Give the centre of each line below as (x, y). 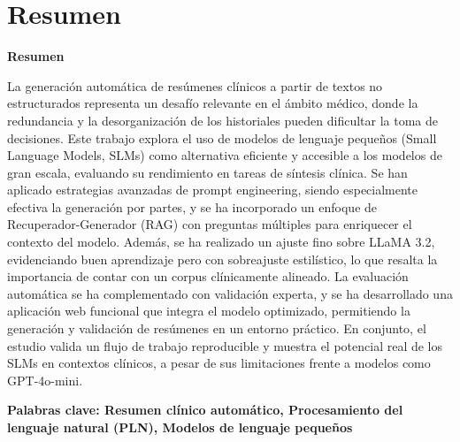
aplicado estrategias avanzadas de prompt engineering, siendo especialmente (213, 190)
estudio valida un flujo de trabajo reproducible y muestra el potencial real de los (225, 345)
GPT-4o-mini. (45, 380)
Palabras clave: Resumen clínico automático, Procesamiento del (205, 410)
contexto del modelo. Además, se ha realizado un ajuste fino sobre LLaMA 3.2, (221, 242)
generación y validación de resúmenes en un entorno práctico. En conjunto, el (217, 328)
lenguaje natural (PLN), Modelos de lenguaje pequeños (180, 427)
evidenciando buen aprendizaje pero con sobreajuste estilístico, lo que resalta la (222, 259)
